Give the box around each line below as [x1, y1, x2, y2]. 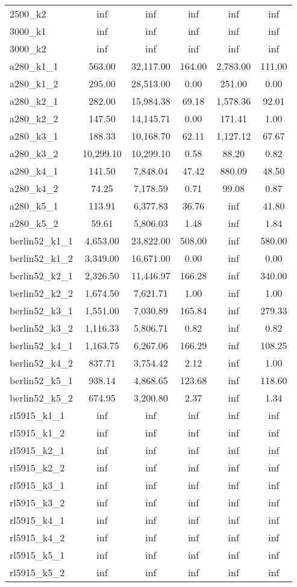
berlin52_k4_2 [10, 356, 73, 370]
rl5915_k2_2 [10, 461, 65, 474]
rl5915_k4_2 [10, 530, 65, 544]
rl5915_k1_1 [10, 408, 65, 422]
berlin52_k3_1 [10, 303, 73, 317]
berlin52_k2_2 [10, 286, 73, 300]
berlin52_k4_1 [10, 338, 73, 352]
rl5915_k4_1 [10, 513, 65, 527]
